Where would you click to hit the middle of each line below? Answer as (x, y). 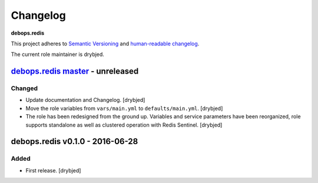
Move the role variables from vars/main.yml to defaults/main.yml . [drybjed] (124, 108)
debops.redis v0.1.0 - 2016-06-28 (74, 142)
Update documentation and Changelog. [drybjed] (85, 100)
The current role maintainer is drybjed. (57, 54)
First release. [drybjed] (53, 170)
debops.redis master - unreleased (75, 71)
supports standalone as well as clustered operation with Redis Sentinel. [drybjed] (124, 125)
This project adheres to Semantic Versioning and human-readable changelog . (105, 44)
